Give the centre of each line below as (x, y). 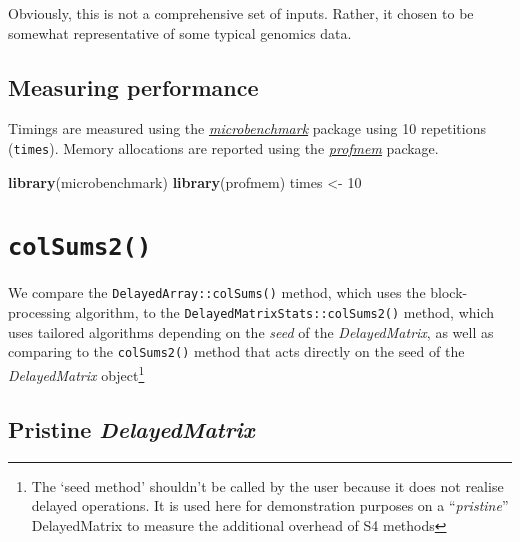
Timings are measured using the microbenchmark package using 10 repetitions (247, 128)
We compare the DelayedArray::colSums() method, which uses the (217, 292)
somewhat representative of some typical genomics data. (180, 32)
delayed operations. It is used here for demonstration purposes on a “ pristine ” (270, 505)
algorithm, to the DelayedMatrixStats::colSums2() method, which (285, 312)
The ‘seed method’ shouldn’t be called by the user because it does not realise (267, 485)
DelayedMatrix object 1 (76, 373)
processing (39, 312)
